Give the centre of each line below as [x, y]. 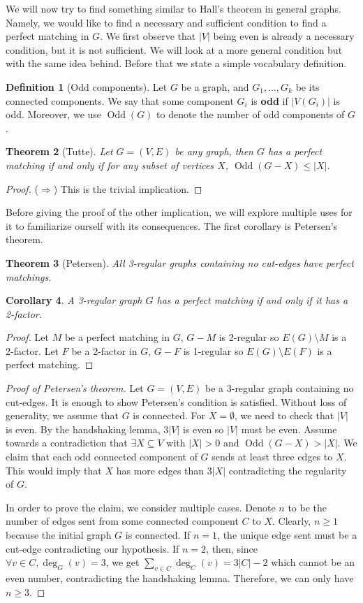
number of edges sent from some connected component [122, 521]
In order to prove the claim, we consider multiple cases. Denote [141, 507]
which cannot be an [313, 562]
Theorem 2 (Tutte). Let [59, 151]
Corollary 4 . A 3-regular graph [74, 300]
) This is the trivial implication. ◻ [128, 188]
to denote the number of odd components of [251, 114]
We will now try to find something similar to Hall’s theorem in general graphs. [173, 8]
